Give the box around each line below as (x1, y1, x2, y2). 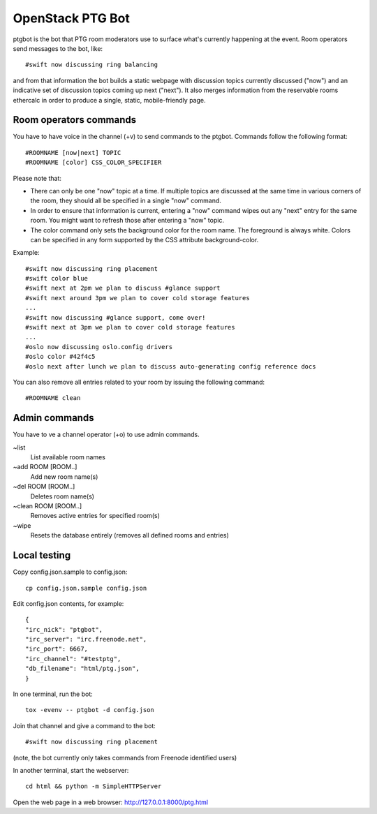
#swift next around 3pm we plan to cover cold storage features (25, 294, 251, 302)
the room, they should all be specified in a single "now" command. (30, 196, 221, 205)
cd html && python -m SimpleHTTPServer (25, 783, 162, 790)
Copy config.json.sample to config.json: (13, 568, 128, 576)
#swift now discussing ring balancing (25, 61, 158, 69)
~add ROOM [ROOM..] (13, 463, 77, 471)
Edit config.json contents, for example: (13, 599, 124, 607)
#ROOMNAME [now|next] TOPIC (25, 149, 121, 156)
